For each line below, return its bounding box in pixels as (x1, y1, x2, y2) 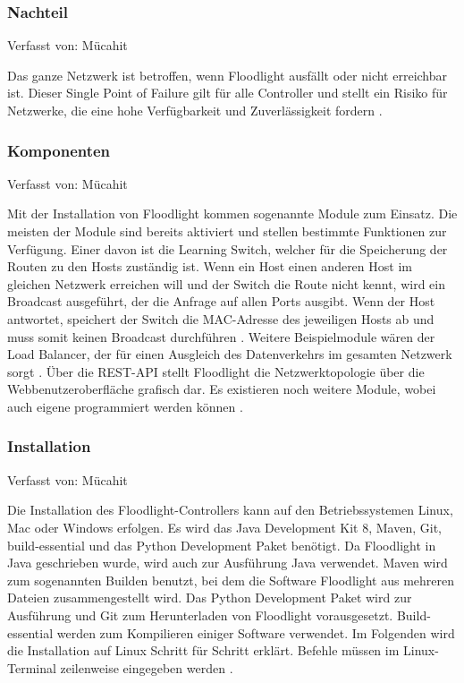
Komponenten (7, 139, 111, 161)
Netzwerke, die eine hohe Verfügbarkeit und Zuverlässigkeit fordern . (7, 101, 383, 119)
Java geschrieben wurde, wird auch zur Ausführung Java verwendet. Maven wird (7, 553, 448, 572)
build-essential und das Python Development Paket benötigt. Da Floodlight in (7, 535, 436, 554)
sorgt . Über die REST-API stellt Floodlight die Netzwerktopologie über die (7, 362, 425, 380)
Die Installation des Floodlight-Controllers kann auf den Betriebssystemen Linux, (7, 500, 453, 519)
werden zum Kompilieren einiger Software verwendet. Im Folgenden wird (56, 623, 455, 642)
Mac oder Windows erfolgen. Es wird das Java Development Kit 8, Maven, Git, (7, 517, 442, 536)
